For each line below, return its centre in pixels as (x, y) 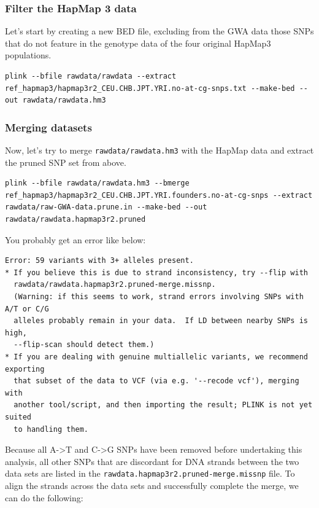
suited (18, 417)
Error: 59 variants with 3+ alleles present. (99, 261)
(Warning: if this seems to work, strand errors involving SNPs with (159, 297)
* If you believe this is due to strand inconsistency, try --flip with (156, 272)
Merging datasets (48, 127)
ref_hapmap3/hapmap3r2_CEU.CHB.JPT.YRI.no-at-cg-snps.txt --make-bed (150, 88)
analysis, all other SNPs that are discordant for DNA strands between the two (152, 461)
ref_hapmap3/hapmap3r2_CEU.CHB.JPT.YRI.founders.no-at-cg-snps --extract (159, 195)
